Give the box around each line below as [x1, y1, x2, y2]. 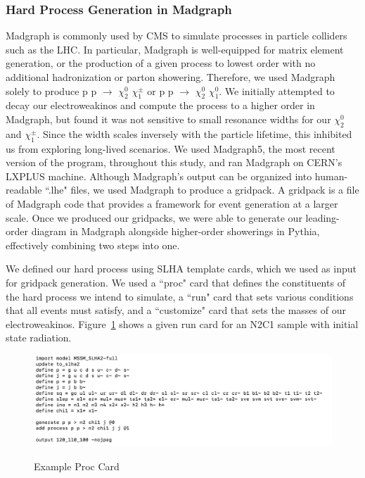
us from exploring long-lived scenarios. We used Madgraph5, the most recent [6, 141, 335, 156]
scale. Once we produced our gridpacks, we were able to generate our [6, 210, 302, 225]
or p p [147, 83, 174, 98]
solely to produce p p [6, 83, 97, 98]
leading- [305, 210, 340, 225]
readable [6, 182, 42, 197]
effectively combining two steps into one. [6, 237, 180, 252]
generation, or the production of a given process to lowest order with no [6, 56, 316, 70]
